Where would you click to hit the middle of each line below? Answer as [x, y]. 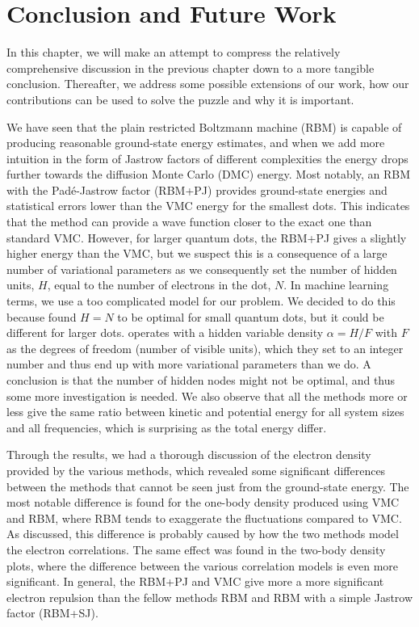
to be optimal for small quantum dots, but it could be [251, 316]
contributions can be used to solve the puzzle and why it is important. [180, 99]
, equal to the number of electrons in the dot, [159, 285]
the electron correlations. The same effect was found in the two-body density [196, 549]
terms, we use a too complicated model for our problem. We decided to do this [201, 301]
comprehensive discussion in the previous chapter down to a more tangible [191, 67]
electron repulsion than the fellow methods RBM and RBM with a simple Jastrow [210, 597]
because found [42, 316]
